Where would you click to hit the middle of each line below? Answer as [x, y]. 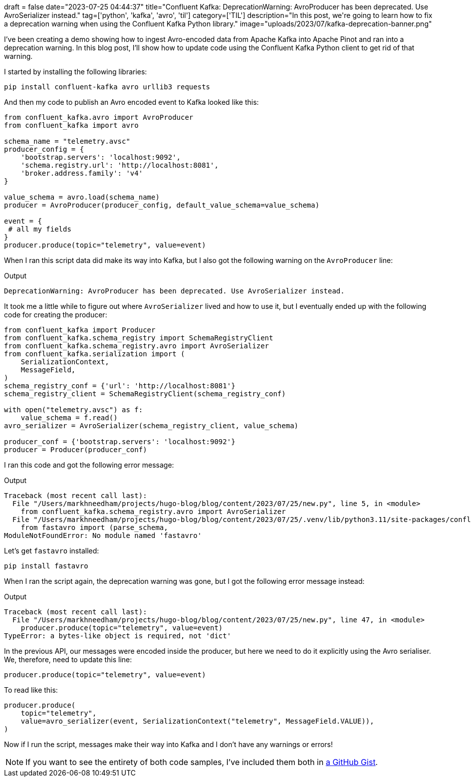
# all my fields [40, 229]
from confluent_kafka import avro [71, 125]
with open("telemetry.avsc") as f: [74, 410]
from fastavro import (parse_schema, [94, 527]
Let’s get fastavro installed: [52, 551]
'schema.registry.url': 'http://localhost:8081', [119, 165]
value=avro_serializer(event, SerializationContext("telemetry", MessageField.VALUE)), [197, 721]
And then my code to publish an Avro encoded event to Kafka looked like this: [131, 102]
